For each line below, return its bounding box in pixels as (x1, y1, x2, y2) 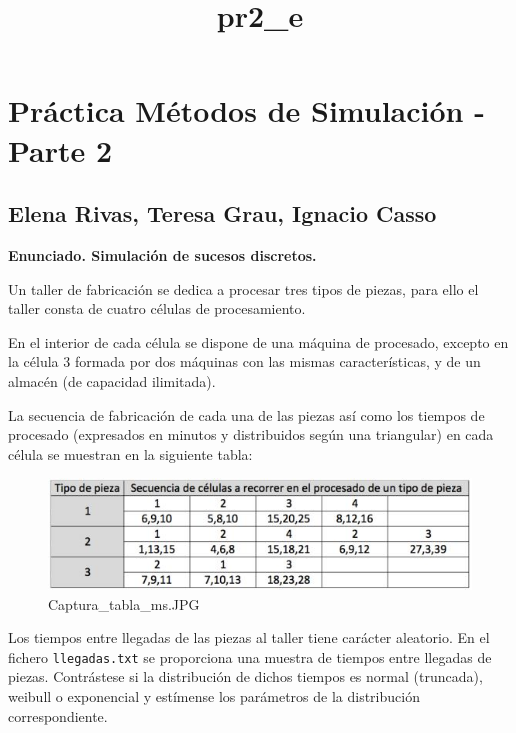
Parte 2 (8, 129, 113, 170)
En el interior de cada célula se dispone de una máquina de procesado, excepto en (8, 331, 509, 352)
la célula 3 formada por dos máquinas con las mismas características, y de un (8, 351, 481, 372)
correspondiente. (8, 705, 108, 726)
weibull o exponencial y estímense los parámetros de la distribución (8, 685, 420, 706)
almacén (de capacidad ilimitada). (8, 370, 216, 391)
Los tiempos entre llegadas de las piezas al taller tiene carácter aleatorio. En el (8, 627, 490, 648)
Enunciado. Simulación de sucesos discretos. (8, 244, 317, 265)
